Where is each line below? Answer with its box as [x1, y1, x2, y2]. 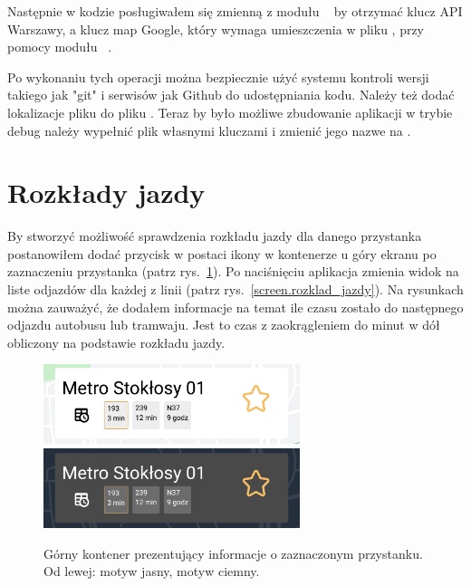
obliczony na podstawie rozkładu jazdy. [7, 332, 226, 351]
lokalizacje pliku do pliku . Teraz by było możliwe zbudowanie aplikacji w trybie [7, 102, 453, 121]
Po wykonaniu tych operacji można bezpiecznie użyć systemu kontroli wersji [7, 67, 429, 86]
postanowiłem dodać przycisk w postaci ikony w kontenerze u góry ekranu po [7, 244, 437, 263]
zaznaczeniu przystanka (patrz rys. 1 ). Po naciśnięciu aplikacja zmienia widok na [7, 262, 459, 281]
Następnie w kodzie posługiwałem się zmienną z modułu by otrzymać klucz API [7, 2, 463, 20]
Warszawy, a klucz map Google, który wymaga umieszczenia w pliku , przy [7, 19, 425, 38]
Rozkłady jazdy [7, 174, 206, 211]
